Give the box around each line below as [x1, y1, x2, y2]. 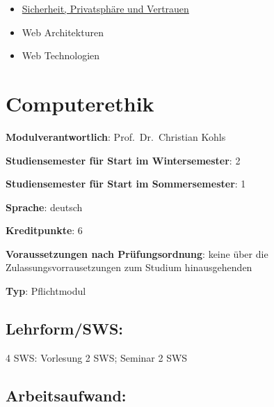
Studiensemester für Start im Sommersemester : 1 [6, 176, 246, 191]
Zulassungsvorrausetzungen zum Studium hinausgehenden [6, 260, 252, 275]
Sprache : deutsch [6, 199, 83, 214]
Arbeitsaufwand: [6, 384, 127, 406]
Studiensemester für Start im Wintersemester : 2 [6, 153, 241, 167]
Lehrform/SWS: [6, 318, 124, 339]
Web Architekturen [22, 24, 104, 39]
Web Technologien [22, 48, 100, 63]
